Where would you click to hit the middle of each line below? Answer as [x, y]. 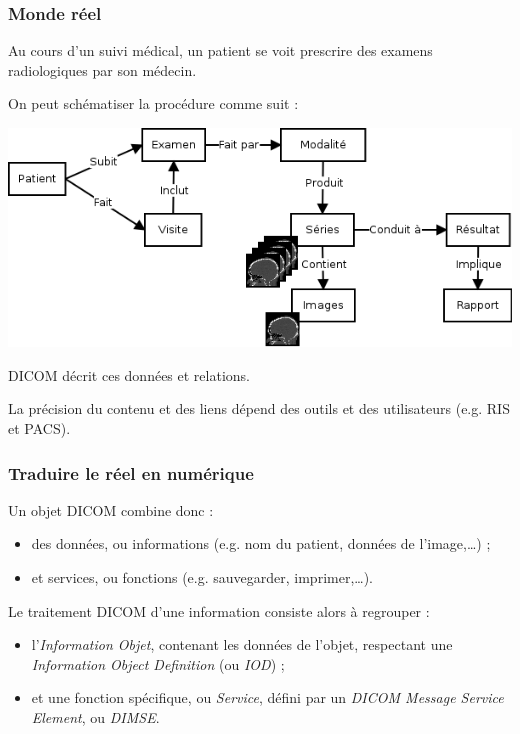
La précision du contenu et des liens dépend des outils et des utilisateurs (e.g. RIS [259, 408]
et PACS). [39, 428]
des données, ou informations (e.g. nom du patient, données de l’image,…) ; [261, 543]
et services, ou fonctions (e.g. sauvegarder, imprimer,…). [202, 577]
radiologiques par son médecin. [102, 69]
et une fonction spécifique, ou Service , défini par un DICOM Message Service [267, 697]
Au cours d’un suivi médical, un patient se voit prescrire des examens [220, 50]
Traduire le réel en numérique [131, 472]
